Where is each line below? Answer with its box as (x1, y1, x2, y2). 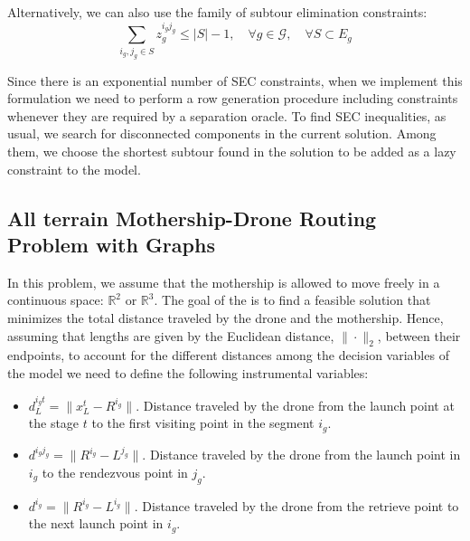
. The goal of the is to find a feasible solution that (154, 290, 431, 309)
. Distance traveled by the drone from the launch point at (136, 395, 455, 414)
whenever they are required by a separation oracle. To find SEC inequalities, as (7, 106, 446, 125)
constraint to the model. (7, 159, 141, 178)
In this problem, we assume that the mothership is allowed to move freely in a (7, 272, 440, 291)
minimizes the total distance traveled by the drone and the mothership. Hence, (7, 308, 444, 327)
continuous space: (7, 290, 104, 309)
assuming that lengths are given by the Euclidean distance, (7, 326, 334, 345)
